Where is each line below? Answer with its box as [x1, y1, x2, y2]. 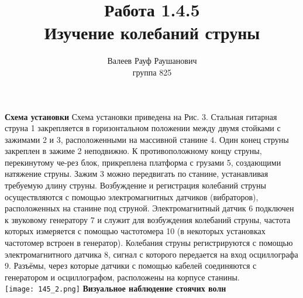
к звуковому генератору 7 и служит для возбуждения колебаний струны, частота [5, 213, 291, 225]
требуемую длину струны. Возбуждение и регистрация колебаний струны [5, 179, 266, 191]
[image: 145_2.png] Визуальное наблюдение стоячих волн [5, 282, 226, 294]
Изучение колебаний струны [44, 20, 260, 44]
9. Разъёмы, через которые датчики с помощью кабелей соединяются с [5, 259, 257, 272]
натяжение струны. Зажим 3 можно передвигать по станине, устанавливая [5, 167, 268, 180]
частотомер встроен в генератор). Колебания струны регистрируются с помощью [5, 237, 293, 249]
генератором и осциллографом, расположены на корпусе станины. [5, 270, 240, 283]
